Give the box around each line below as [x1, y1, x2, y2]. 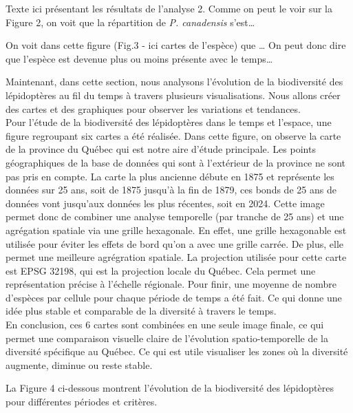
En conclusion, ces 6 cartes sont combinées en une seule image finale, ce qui [6, 317, 324, 332]
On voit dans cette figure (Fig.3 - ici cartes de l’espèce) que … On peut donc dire [6, 38, 346, 52]
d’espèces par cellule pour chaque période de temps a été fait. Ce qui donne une [6, 290, 342, 304]
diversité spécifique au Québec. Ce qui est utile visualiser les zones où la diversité [6, 344, 348, 359]
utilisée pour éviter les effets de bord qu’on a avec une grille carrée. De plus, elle [6, 236, 344, 251]
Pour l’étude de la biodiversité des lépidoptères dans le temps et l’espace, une [6, 115, 332, 129]
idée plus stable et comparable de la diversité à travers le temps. [6, 304, 277, 318]
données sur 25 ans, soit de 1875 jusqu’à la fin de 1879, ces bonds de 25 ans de [6, 182, 336, 197]
